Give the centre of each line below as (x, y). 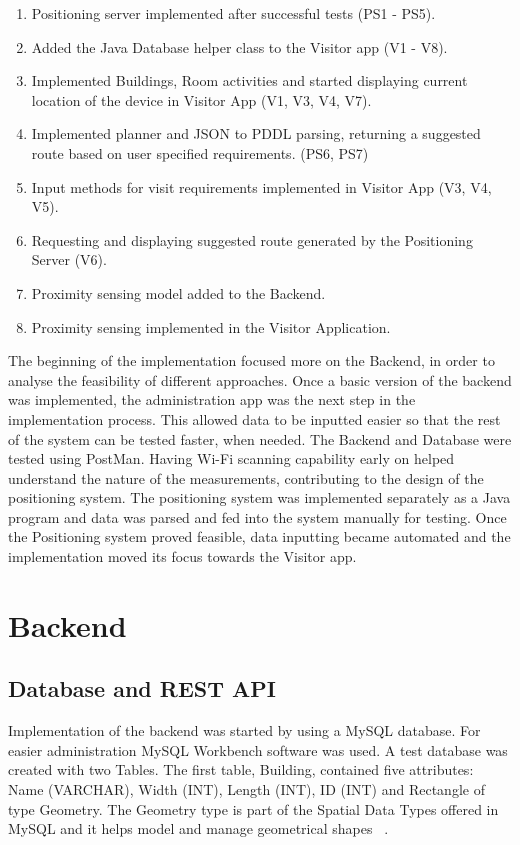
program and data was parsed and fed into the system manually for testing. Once (257, 516)
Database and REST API (142, 688)
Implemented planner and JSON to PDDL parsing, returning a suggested (256, 133)
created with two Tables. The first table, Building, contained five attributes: (241, 769)
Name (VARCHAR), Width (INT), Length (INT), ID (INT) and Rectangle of (246, 789)
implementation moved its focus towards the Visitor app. (182, 556)
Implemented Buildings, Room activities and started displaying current (249, 80)
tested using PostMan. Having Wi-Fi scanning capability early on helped (231, 458)
